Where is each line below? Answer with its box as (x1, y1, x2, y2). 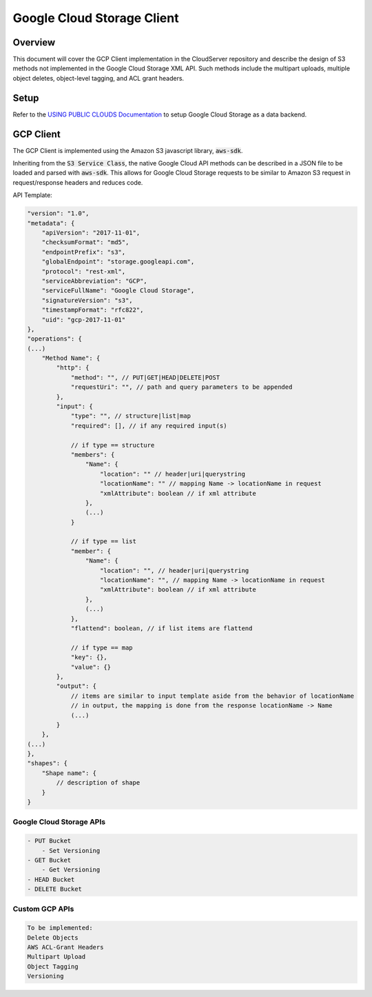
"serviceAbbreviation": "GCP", (41, 276, 147, 285)
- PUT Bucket (27, 837, 72, 845)
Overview (12, 37, 56, 48)
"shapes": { (27, 759, 68, 767)
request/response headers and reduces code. (12, 178, 143, 186)
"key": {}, (70, 654, 108, 661)
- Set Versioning (41, 847, 101, 854)
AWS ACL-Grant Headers (27, 943, 104, 951)
